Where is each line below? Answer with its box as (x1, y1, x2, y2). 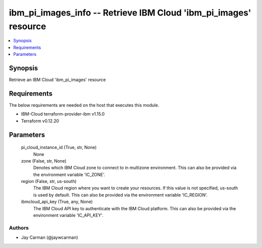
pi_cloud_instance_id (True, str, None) (21, 145, 97, 150)
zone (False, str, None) (21, 158, 66, 164)
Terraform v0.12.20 (21, 118, 59, 124)
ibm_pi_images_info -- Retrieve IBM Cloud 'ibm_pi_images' (9, 7, 251, 18)
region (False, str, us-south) (21, 179, 77, 184)
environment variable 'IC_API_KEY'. (33, 213, 104, 218)
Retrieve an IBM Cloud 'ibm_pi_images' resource (9, 77, 106, 83)
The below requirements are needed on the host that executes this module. (9, 102, 160, 108)
